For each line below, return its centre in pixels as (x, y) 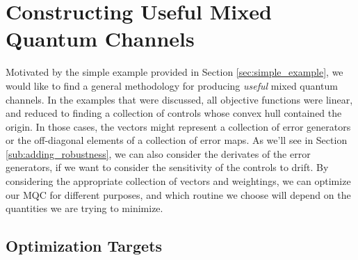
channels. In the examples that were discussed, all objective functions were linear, (179, 99)
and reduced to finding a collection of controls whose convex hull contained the (174, 113)
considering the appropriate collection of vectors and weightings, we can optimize (178, 181)
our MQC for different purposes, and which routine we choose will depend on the (178, 194)
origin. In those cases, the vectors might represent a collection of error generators (178, 126)
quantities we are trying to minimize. (84, 208)
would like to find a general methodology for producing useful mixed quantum (172, 85)
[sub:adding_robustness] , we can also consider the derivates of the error (158, 153)
